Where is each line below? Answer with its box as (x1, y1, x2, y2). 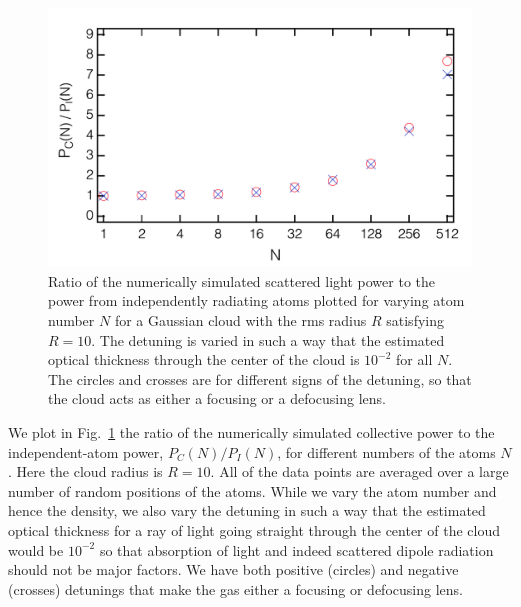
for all (396, 349, 433, 370)
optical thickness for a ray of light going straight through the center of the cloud (8, 519, 501, 540)
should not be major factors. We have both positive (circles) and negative (8, 559, 459, 580)
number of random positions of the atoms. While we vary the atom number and (8, 480, 497, 501)
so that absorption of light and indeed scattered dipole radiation (99, 539, 494, 560)
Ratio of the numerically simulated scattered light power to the (48, 270, 436, 291)
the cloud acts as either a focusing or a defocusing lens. (48, 388, 387, 409)
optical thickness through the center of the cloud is (48, 349, 360, 370)
